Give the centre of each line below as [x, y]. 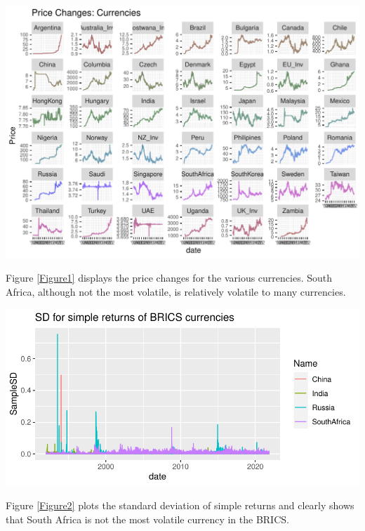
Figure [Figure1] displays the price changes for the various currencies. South [169, 278]
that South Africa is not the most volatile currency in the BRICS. [147, 519]
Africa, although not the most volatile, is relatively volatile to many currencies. [176, 291]
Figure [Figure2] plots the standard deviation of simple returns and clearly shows [180, 505]
